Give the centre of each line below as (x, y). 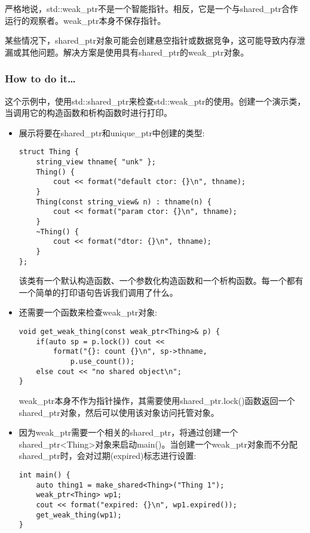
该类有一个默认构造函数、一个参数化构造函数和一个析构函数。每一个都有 (161, 281)
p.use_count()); (102, 362)
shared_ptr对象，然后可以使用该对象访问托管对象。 (119, 412)
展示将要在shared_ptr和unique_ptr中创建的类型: (112, 132)
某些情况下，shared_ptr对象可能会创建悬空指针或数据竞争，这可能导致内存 (151, 40)
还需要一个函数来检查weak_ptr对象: (88, 312)
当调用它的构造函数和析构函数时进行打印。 (88, 113)
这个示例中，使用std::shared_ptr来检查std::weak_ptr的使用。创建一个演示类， (155, 101)
